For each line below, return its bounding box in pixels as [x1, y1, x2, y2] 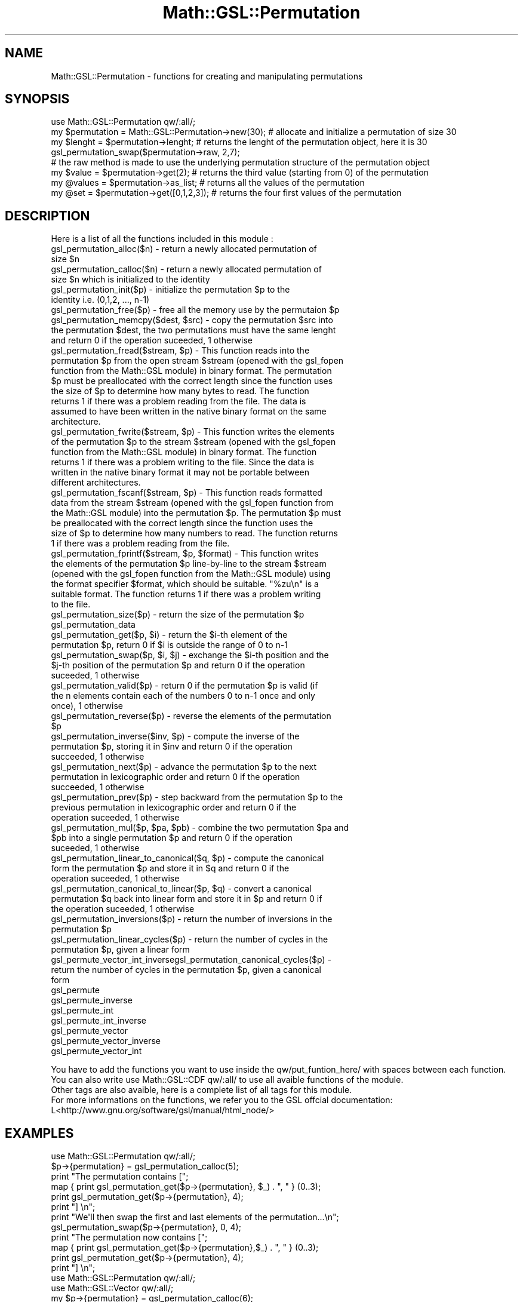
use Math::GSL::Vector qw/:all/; [51, 1283, 174, 1294]
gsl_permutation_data [51, 619, 136, 630]
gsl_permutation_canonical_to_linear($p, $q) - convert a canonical [51, 883, 312, 894]
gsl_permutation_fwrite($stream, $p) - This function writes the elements [51, 426, 335, 437]
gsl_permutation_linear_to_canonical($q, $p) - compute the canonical [51, 853, 324, 864]
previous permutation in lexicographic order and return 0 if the [51, 802, 297, 813]
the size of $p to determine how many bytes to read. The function [51, 386, 309, 397]
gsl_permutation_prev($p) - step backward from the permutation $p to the [51, 792, 343, 803]
